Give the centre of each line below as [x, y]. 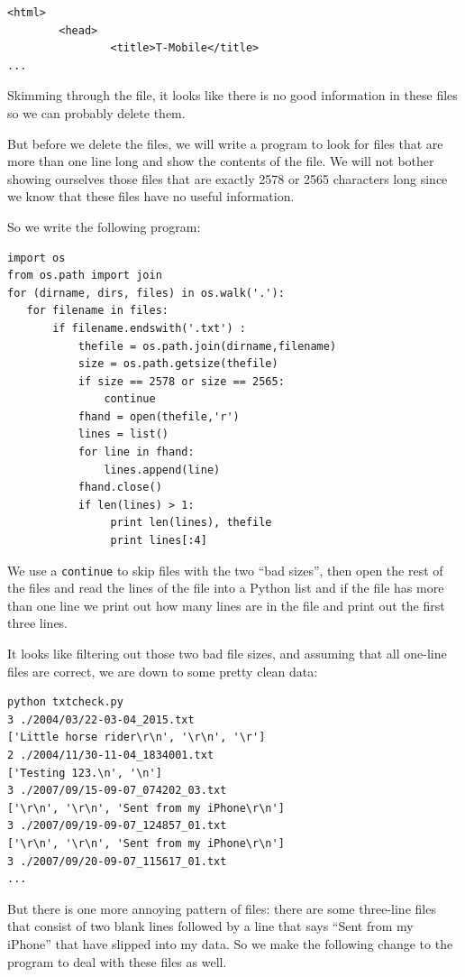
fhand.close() [120, 488]
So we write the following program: [104, 226]
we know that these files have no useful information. [151, 196]
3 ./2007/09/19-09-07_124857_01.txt [117, 826]
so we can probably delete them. [96, 112]
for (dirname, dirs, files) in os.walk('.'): [146, 293]
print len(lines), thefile [191, 523]
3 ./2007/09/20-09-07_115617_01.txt [117, 861]
